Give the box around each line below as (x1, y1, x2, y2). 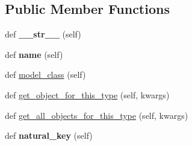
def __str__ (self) (5, 28, 81, 40)
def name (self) (5, 48, 63, 60)
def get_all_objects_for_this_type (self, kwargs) (5, 109, 188, 121)
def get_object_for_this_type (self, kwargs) (5, 88, 170, 101)
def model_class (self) (5, 68, 86, 81)
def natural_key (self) (5, 129, 93, 142)
